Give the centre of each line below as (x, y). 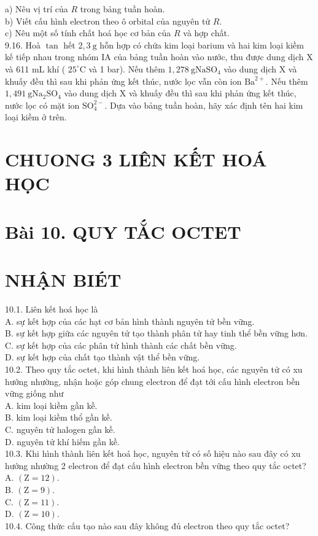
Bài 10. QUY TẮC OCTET (123, 231)
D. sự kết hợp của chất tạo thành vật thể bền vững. (103, 357)
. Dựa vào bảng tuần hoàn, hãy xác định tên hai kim (204, 105)
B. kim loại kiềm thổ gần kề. (59, 417)
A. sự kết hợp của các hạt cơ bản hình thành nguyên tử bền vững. (130, 321)
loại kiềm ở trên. (36, 117)
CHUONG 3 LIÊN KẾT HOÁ (136, 159)
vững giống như (34, 393)
